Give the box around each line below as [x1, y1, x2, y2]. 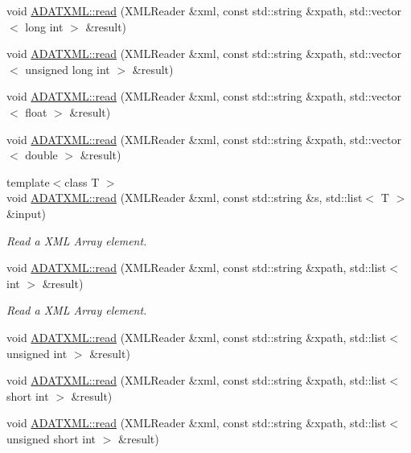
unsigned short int [6, 430, 97, 447]
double [25, 146, 58, 163]
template [6, 173, 50, 190]
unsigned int [6, 344, 68, 361]
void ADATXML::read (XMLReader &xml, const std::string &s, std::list [6, 189, 363, 206]
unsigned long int [25, 60, 110, 77]
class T [64, 173, 100, 190]
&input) [6, 204, 47, 221]
